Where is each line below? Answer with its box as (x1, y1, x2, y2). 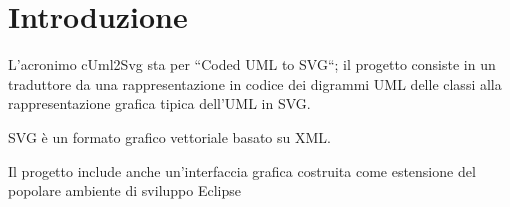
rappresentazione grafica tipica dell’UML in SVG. (8, 93, 311, 114)
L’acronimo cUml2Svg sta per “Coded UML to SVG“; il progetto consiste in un (8, 54, 496, 75)
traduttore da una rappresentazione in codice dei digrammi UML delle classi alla (8, 73, 502, 94)
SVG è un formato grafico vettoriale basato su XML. (8, 126, 331, 147)
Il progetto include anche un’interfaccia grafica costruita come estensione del (8, 160, 476, 181)
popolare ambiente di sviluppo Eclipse (8, 180, 241, 201)
